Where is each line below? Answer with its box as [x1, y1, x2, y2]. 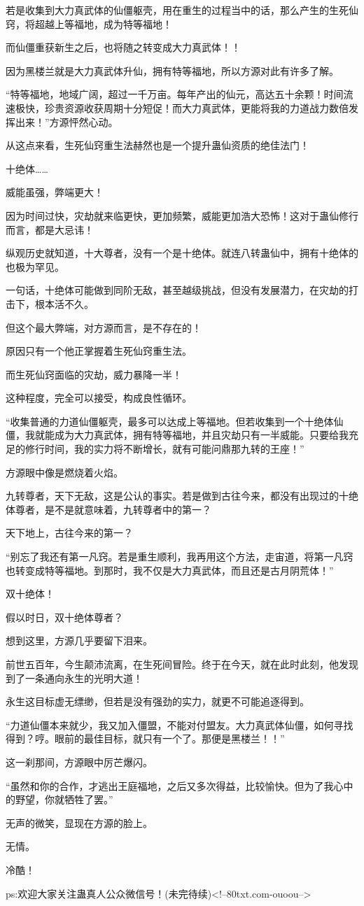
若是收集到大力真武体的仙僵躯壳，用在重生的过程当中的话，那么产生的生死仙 [6, 3, 358, 17]
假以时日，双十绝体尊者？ [6, 609, 123, 624]
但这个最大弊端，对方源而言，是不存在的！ [6, 320, 202, 334]
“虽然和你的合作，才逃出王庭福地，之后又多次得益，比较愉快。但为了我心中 [6, 778, 353, 793]
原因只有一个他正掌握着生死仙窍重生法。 [6, 344, 192, 358]
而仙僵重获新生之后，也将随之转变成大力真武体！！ [6, 40, 241, 55]
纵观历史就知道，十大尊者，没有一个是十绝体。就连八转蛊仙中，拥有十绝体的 [6, 246, 358, 260]
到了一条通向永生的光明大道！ [6, 670, 143, 685]
